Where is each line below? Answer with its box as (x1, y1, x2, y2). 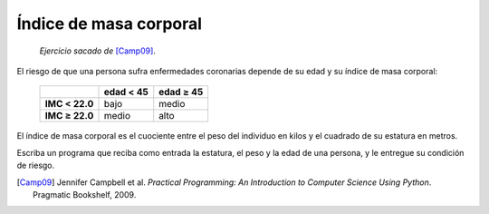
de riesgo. (16, 160, 55, 171)
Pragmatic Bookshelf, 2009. (33, 189, 137, 199)
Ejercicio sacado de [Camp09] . (39, 45, 156, 56)
